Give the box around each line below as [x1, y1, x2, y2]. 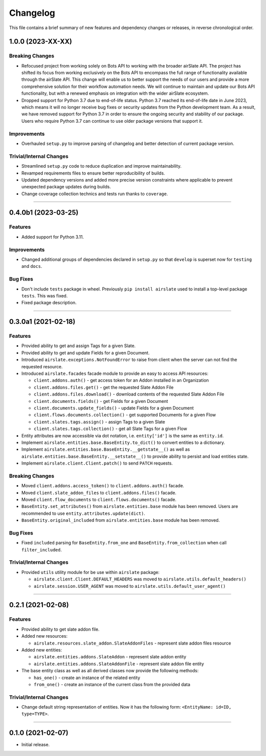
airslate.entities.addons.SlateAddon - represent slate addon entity [33, 654, 187, 660]
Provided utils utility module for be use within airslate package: [21, 569, 160, 575]
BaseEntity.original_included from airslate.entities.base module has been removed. [21, 517, 220, 523]
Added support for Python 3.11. [21, 234, 84, 240]
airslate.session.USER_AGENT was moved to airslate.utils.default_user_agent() [33, 583, 226, 589]
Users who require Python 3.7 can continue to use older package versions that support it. [21, 118, 203, 124]
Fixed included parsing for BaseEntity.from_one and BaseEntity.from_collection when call [21, 540, 227, 546]
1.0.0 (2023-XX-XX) [9, 37, 72, 46]
